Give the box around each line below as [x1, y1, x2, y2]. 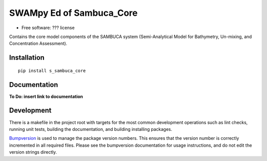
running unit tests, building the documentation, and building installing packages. [9, 126, 173, 132]
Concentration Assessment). [9, 40, 68, 46]
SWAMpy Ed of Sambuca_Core [9, 7, 138, 18]
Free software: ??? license [21, 25, 75, 31]
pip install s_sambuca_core [18, 68, 86, 74]
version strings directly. [9, 149, 57, 155]
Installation [9, 53, 44, 62]
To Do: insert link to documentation [9, 93, 84, 99]
